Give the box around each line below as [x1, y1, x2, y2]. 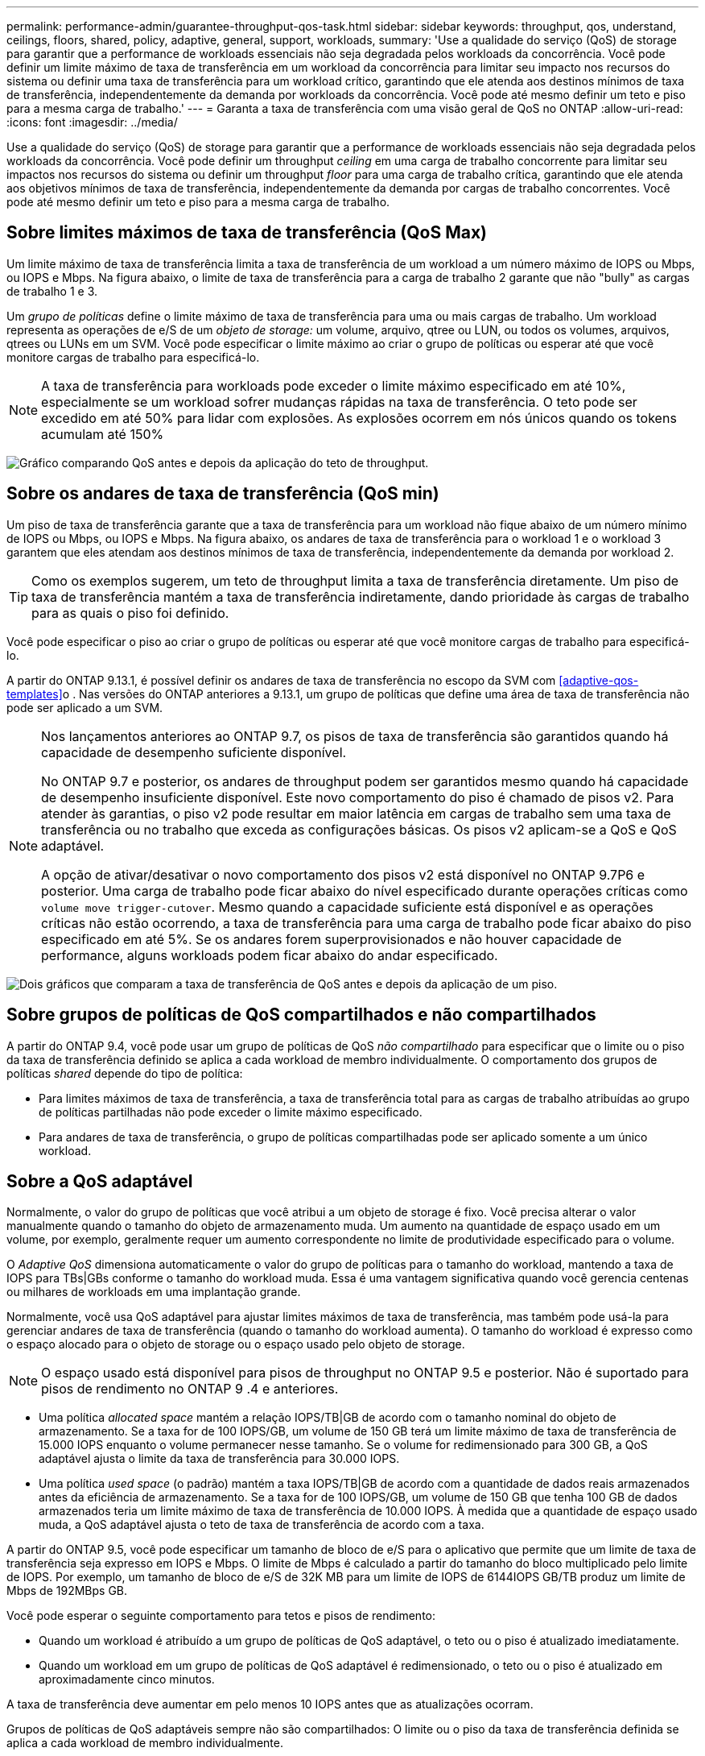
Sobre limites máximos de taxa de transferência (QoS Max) [6, 222, 488, 243]
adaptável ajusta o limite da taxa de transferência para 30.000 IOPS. [39, 1452, 400, 1466]
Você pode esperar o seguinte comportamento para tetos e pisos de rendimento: [6, 1609, 436, 1623]
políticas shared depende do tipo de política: [6, 1066, 243, 1080]
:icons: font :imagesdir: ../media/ [6, 115, 178, 129]
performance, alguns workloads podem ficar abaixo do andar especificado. [41, 946, 498, 963]
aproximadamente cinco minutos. [39, 1672, 215, 1687]
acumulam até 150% [41, 425, 164, 442]
